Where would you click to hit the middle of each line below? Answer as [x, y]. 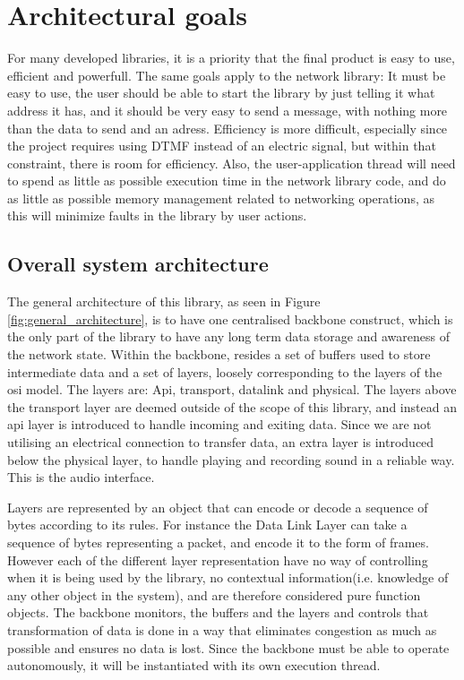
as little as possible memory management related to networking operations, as [221, 198]
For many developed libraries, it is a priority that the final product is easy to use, [231, 58]
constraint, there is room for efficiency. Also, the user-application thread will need [232, 163]
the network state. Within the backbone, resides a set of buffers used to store [219, 354]
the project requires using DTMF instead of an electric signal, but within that [222, 146]
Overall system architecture [138, 264]
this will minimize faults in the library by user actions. [157, 215]
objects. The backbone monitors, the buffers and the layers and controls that [218, 612]
